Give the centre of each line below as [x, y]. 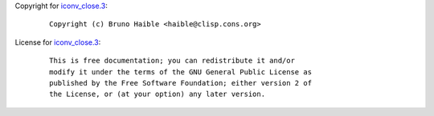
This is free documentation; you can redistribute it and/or [172, 61]
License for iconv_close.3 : [58, 42]
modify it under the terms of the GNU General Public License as [181, 72]
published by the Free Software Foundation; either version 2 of [181, 83]
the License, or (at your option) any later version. [157, 94]
